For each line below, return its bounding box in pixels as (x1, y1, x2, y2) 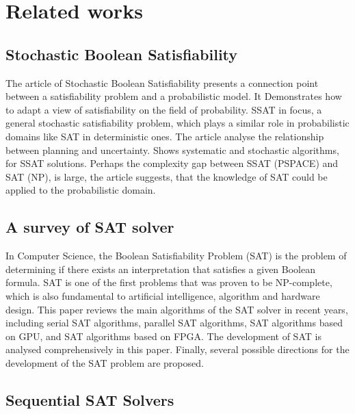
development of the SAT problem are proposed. (5, 355, 204, 370)
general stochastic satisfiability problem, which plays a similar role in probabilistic (5, 116, 350, 130)
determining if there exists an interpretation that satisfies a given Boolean (5, 261, 316, 276)
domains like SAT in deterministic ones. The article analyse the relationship (5, 129, 324, 143)
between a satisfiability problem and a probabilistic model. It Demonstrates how (5, 89, 342, 103)
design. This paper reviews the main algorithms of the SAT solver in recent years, (5, 302, 348, 316)
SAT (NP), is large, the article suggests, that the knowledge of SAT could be (5, 169, 328, 183)
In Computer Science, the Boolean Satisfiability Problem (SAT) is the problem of (5, 248, 347, 263)
